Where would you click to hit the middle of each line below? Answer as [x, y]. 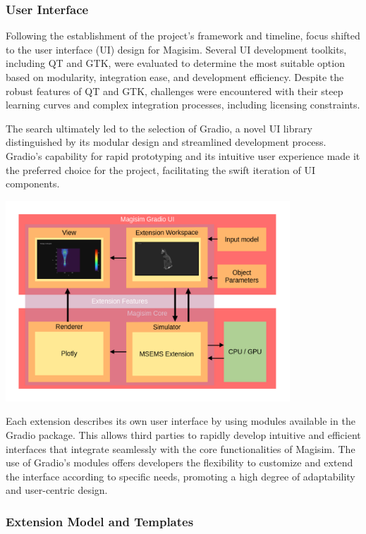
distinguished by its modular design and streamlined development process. [166, 142]
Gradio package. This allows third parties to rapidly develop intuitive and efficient [183, 435]
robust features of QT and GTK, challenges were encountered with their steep [175, 91]
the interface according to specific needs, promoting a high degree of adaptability [181, 476]
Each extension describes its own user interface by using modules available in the [181, 421]
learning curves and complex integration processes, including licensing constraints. [183, 105]
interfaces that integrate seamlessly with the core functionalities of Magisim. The [181, 448]
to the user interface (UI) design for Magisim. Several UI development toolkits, [176, 49]
